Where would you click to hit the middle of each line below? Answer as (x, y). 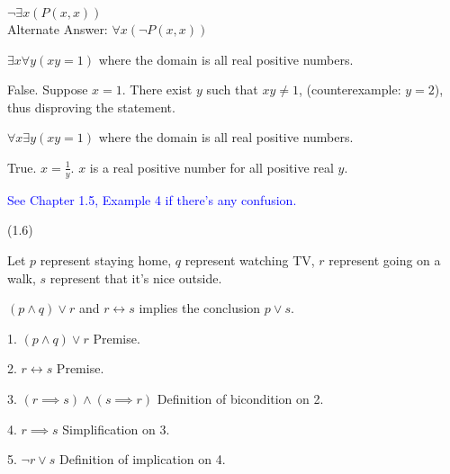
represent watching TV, (250, 259)
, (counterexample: (350, 89)
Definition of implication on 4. (143, 459)
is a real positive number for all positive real (211, 167)
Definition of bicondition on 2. (240, 398)
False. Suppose (48, 89)
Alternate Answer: (58, 29)
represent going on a (385, 259)
